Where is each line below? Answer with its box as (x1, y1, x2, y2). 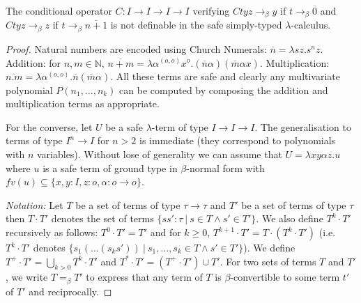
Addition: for (6, 55, 61, 70)
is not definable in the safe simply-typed (110, 17, 282, 32)
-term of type (151, 119, 208, 134)
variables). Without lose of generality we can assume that (36, 147, 282, 162)
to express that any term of (86, 270, 203, 284)
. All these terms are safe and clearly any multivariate (110, 69, 341, 84)
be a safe (105, 119, 144, 134)
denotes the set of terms (51, 211, 154, 226)
